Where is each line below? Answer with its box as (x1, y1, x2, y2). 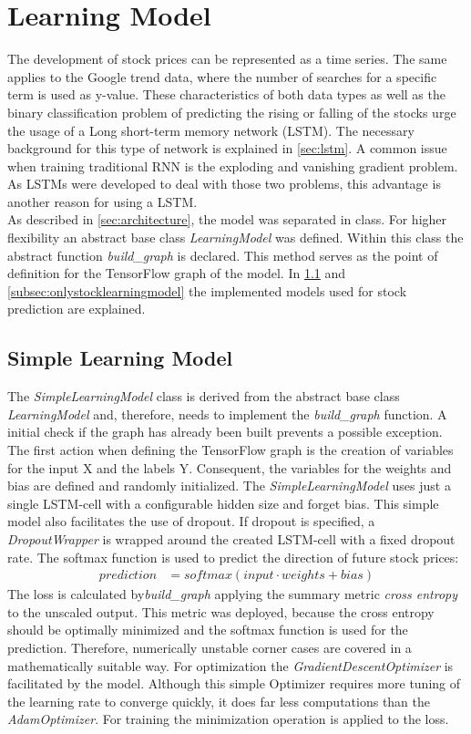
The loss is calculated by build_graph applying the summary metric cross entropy (7, 584, 458, 604)
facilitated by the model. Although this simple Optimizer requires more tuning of (7, 674, 461, 693)
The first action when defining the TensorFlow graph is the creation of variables (7, 440, 454, 460)
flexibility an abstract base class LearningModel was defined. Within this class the (7, 228, 464, 247)
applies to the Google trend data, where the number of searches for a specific (7, 67, 437, 86)
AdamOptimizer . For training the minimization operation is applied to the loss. (7, 709, 449, 729)
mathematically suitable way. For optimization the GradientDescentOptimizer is (7, 656, 454, 675)
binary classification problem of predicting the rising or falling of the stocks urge (7, 102, 456, 121)
